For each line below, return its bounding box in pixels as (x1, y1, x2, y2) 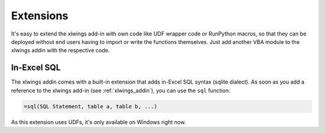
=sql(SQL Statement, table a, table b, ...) (23, 103, 158, 110)
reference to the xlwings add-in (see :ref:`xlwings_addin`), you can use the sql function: (11, 87, 231, 94)
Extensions (11, 9, 69, 22)
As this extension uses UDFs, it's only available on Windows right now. (11, 118, 186, 126)
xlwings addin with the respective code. (11, 47, 110, 54)
